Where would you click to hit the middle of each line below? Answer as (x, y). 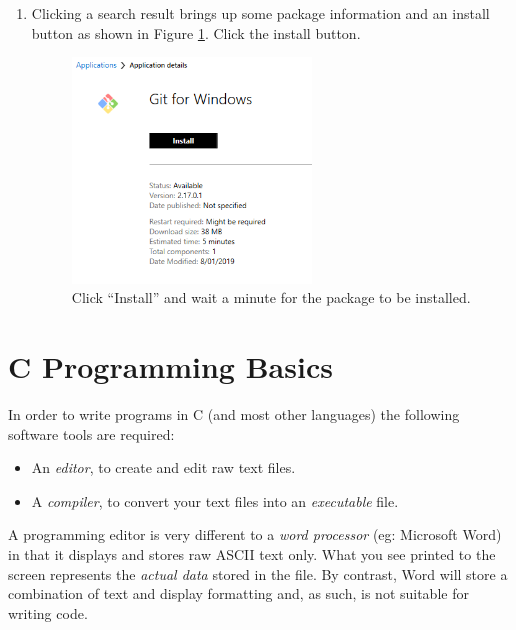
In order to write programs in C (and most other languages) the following (234, 413)
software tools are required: (91, 433)
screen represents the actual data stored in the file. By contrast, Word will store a (258, 573)
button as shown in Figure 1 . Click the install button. (196, 32)
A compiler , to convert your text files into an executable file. (215, 500)
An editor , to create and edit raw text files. (163, 467)
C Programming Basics (170, 366)
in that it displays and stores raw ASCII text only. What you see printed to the (252, 553)
